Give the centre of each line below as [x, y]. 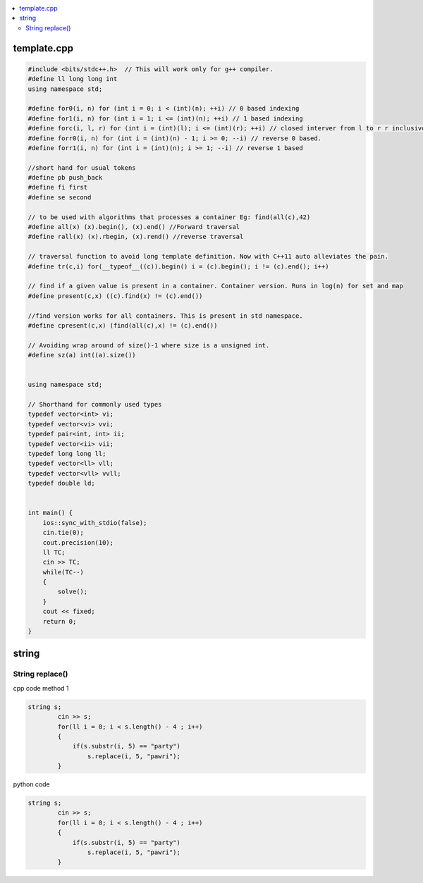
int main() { [50, 513]
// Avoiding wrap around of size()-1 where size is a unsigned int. [149, 345]
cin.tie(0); [63, 533]
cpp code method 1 [41, 688]
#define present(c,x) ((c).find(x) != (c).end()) [115, 296]
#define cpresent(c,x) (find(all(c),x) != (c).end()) [123, 325]
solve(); [73, 592]
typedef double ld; [61, 483]
